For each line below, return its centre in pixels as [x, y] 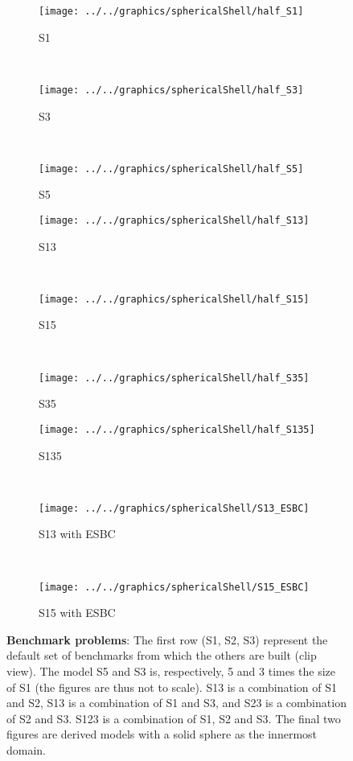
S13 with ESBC [77, 534]
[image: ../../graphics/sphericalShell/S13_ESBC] [174, 508]
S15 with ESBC [77, 613]
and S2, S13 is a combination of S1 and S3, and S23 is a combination [176, 703]
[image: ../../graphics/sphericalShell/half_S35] [174, 378]
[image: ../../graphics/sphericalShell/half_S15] [174, 299]
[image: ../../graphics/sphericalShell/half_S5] [171, 169]
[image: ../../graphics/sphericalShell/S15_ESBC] [174, 587]
